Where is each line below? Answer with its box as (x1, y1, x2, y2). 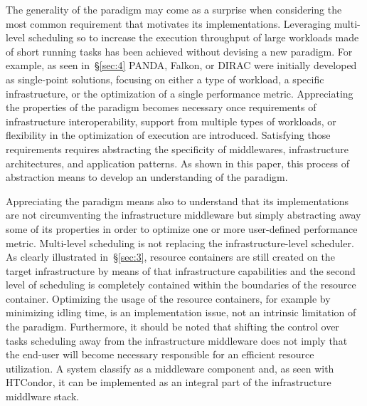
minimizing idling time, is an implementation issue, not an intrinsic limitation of (6, 305, 356, 320)
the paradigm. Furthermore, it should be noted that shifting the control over (6, 319, 339, 334)
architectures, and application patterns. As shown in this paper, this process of (6, 155, 350, 170)
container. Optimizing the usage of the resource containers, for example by (6, 291, 331, 306)
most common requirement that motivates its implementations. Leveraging (6, 16, 331, 31)
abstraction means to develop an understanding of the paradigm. (6, 170, 288, 184)
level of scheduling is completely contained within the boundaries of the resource (6, 277, 356, 292)
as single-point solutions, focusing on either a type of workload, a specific (6, 71, 324, 86)
